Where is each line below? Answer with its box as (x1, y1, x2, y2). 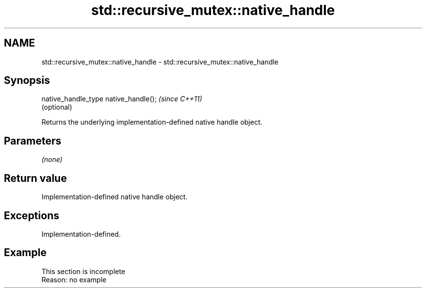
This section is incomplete (41, 267, 125, 276)
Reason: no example (41, 275, 106, 284)
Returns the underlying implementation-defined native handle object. (41, 118, 263, 127)
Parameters (4, 134, 61, 147)
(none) (41, 155, 63, 164)
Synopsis (4, 74, 50, 87)
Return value (4, 172, 67, 184)
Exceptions (4, 209, 59, 222)
